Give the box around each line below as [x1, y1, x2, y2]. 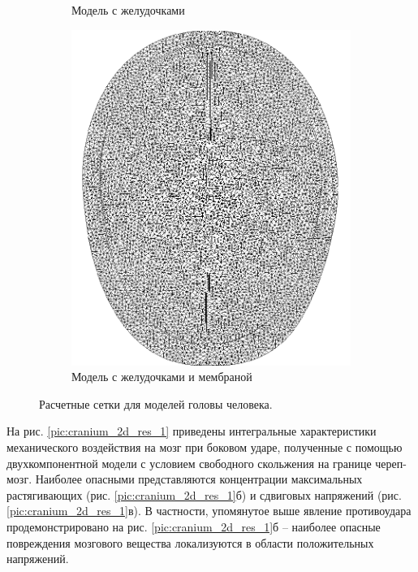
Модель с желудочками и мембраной [71, 368, 252, 385]
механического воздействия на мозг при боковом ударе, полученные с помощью [6, 439, 403, 456]
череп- [375, 454, 407, 471]
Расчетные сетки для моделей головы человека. [39, 395, 273, 412]
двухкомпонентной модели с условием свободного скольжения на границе [6, 454, 372, 471]
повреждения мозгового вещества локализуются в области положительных [6, 534, 374, 551]
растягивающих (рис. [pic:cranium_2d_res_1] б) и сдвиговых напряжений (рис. [6, 486, 402, 503]
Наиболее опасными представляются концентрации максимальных [35, 470, 363, 487]
